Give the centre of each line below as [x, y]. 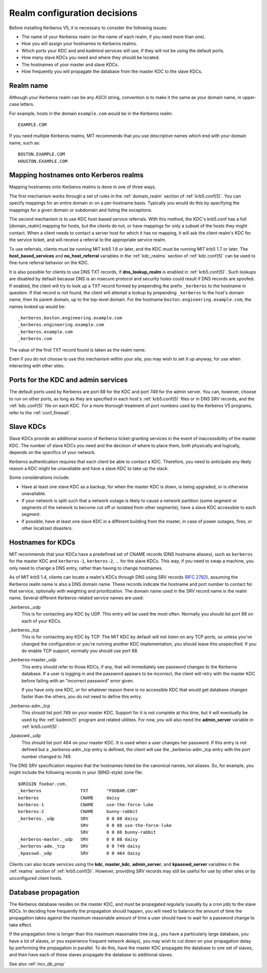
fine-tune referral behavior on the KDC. [49, 263]
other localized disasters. [47, 528]
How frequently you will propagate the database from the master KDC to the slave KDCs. [112, 71]
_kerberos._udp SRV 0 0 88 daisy [78, 819]
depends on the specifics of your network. [52, 453]
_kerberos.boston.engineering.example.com [70, 318]
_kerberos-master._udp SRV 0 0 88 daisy [78, 839]
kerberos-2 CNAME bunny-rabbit [78, 812]
